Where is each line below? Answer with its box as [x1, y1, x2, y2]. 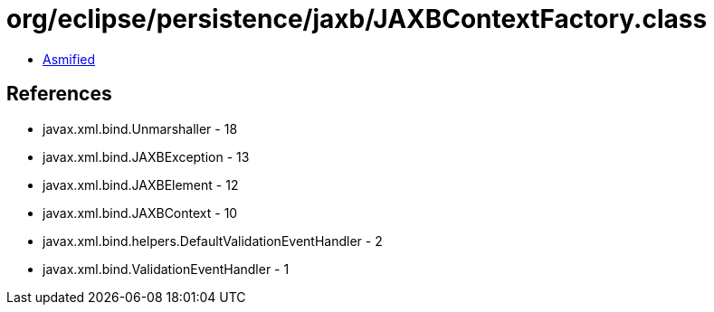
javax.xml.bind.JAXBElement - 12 [43, 176, 239, 193]
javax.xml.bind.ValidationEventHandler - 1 [43, 260, 290, 277]
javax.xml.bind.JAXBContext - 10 [43, 204, 238, 221]
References [6, 82, 112, 106]
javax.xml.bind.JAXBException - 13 [43, 148, 250, 165]
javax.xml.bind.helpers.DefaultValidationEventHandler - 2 [43, 232, 383, 249]
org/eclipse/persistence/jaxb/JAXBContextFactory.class [6, 4, 708, 34]
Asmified [43, 51, 96, 67]
